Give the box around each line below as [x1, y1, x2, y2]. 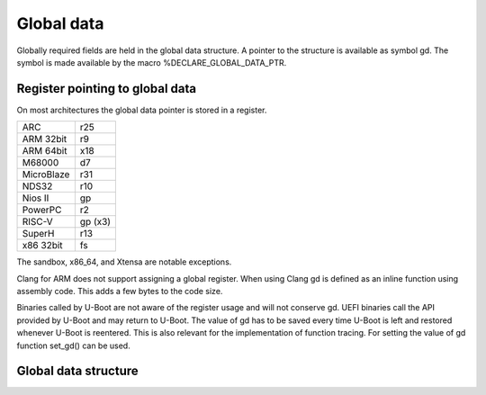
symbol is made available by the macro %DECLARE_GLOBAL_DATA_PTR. [16, 57, 287, 67]
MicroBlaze [22, 168, 70, 181]
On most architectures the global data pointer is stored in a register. [16, 104, 267, 115]
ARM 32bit [22, 133, 67, 146]
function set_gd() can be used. [16, 340, 130, 351]
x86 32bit [22, 239, 63, 252]
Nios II [22, 192, 49, 204]
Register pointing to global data [16, 81, 197, 96]
